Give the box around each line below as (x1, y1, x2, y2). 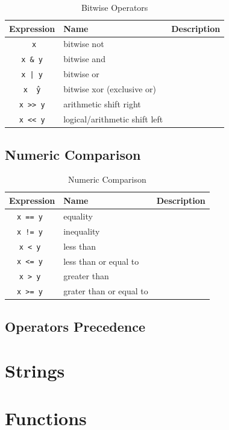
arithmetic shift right (63, 98, 141, 110)
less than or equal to (63, 255, 139, 267)
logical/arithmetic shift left (63, 113, 163, 125)
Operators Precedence (5, 317, 146, 335)
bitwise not (63, 37, 104, 50)
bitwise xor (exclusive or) (63, 83, 157, 95)
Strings (5, 358, 65, 383)
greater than (63, 270, 109, 282)
